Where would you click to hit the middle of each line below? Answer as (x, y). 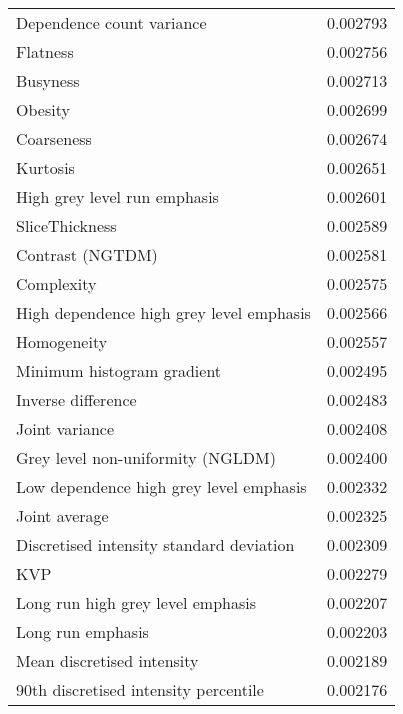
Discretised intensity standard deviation (155, 544)
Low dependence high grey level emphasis (161, 486)
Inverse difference (76, 399)
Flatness (45, 51)
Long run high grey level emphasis (136, 602)
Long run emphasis (82, 631)
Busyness (48, 80)
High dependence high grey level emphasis (163, 312)
